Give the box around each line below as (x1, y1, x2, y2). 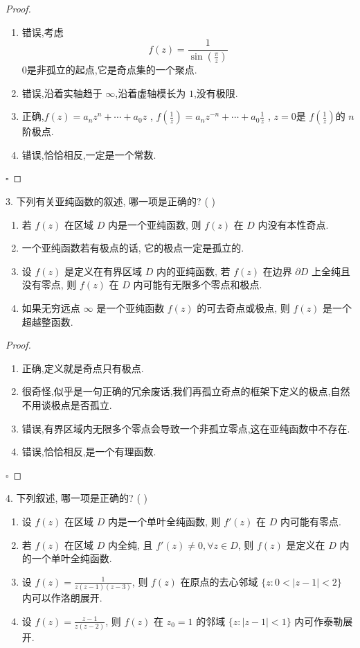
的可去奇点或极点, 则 (197, 301, 290, 315)
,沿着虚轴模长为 (115, 85, 186, 100)
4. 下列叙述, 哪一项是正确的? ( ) (6, 491, 147, 505)
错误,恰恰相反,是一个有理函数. (21, 444, 156, 459)
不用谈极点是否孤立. (21, 398, 112, 412)
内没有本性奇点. (258, 217, 329, 231)
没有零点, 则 (21, 277, 77, 292)
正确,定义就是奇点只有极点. (21, 360, 144, 375)
